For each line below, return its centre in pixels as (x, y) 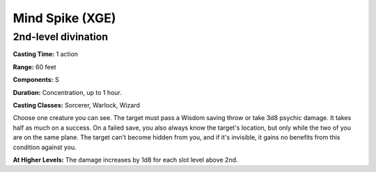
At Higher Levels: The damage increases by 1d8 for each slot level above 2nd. (125, 160)
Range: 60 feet (34, 67)
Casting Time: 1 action (46, 54)
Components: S (36, 80)
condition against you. (45, 147)
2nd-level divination (60, 37)
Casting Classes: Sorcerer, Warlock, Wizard (77, 105)
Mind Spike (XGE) (64, 18)
